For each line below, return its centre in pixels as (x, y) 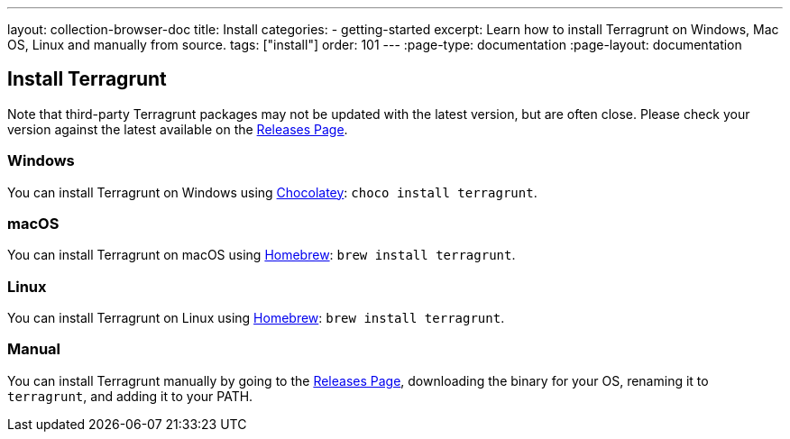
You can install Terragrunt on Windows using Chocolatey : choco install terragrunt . (272, 192)
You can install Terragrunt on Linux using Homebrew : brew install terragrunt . (256, 318)
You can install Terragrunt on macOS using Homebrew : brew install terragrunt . (262, 255)
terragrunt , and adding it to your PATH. (130, 396)
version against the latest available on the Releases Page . (178, 129)
